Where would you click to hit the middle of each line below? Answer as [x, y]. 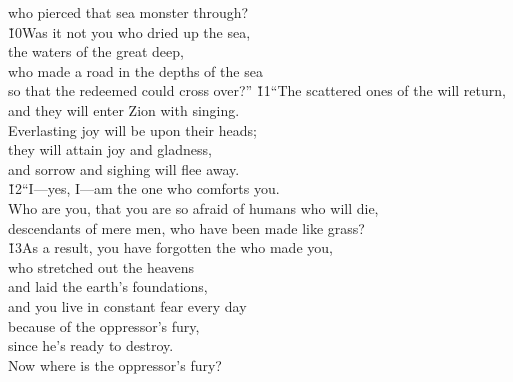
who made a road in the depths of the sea [135, 70]
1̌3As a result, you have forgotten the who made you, [170, 247]
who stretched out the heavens [101, 266]
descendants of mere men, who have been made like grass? [186, 227]
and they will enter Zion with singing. [124, 109]
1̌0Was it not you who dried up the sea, [129, 31]
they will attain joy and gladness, [110, 149]
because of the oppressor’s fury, [104, 325]
